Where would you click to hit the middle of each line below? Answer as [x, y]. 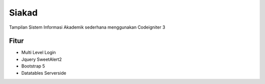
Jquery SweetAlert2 [42, 59]
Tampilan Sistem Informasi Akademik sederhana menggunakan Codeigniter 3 [87, 27]
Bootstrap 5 [33, 66]
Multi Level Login [39, 52]
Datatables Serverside [44, 73]
